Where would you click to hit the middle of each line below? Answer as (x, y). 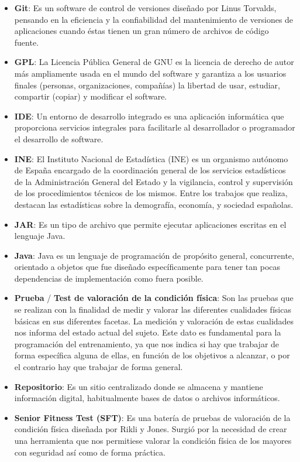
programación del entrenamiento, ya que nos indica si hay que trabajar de (147, 343)
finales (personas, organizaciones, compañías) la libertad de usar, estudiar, (147, 85)
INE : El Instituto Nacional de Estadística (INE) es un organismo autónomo (151, 158)
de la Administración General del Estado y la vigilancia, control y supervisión (154, 181)
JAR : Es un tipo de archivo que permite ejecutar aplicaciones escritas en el (150, 224)
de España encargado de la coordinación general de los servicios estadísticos (150, 170)
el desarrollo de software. (59, 138)
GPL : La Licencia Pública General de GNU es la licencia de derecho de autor (154, 62)
